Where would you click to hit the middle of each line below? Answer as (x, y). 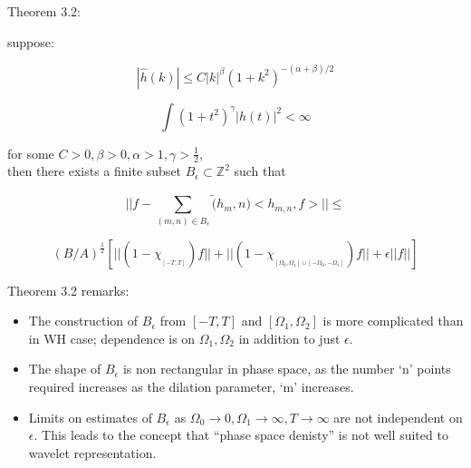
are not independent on (398, 417)
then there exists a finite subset (95, 171)
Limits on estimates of (90, 417)
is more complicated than (393, 321)
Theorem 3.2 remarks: (68, 290)
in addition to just (289, 338)
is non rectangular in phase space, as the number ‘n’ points (287, 369)
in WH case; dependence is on (112, 338)
